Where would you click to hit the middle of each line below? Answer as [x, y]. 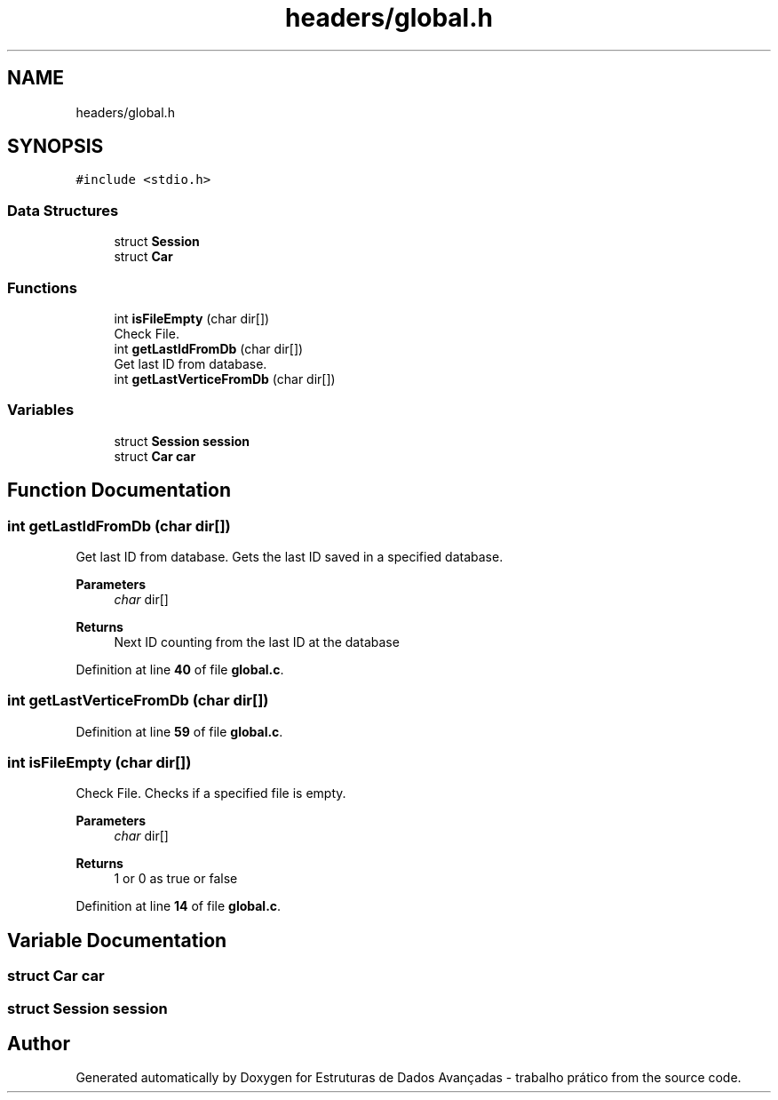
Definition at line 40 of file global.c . [180, 669]
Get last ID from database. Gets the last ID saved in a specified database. [290, 556]
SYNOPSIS [56, 147]
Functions [42, 287]
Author [39, 1044]
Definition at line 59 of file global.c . [179, 731]
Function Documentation [119, 490]
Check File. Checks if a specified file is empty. [211, 793]
